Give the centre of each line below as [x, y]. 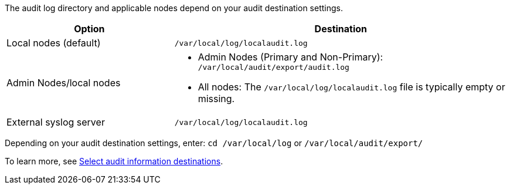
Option [89, 29]
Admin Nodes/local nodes [64, 82]
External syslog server [56, 122]
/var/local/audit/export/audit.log [273, 67]
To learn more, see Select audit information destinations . [114, 161]
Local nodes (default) [54, 43]
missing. [216, 99]
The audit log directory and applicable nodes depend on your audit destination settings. [174, 8]
